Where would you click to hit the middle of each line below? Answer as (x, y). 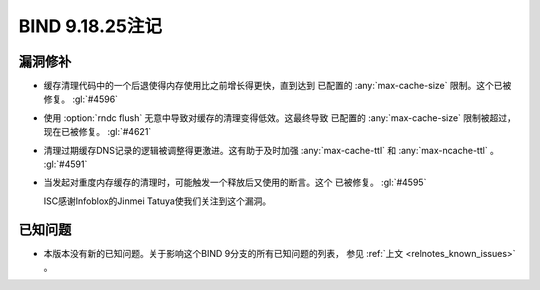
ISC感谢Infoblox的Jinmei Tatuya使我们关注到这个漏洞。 (157, 201)
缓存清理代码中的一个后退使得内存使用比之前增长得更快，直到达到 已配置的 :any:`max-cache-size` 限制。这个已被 (277, 86)
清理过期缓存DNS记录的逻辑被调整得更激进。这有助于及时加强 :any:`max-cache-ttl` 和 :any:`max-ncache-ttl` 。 (271, 150)
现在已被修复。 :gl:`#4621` (97, 132)
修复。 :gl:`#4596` (81, 99)
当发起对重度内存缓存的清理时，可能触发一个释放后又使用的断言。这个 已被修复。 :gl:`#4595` (235, 182)
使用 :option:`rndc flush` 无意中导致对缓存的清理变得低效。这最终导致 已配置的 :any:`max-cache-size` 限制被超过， (280, 117)
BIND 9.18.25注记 (90, 26)
